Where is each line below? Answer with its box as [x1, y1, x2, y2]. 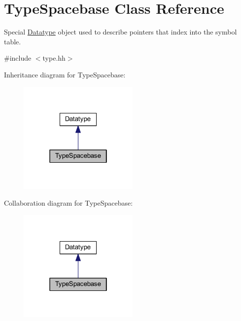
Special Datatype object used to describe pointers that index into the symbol [4, 27, 237, 37]
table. [4, 36, 21, 46]
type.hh [42, 53, 66, 63]
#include [4, 53, 32, 63]
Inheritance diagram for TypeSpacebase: [4, 69, 126, 79]
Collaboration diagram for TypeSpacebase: [4, 197, 133, 208]
